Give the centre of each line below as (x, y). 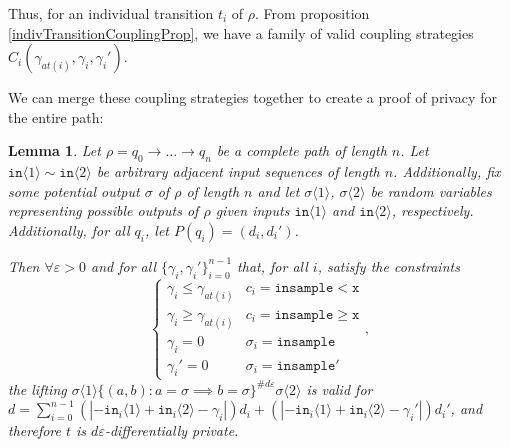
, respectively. (432, 210)
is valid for (339, 388)
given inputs (252, 210)
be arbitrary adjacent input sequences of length (238, 171)
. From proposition (312, 13)
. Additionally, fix (447, 171)
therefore (34, 430)
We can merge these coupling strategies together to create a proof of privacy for (252, 97)
